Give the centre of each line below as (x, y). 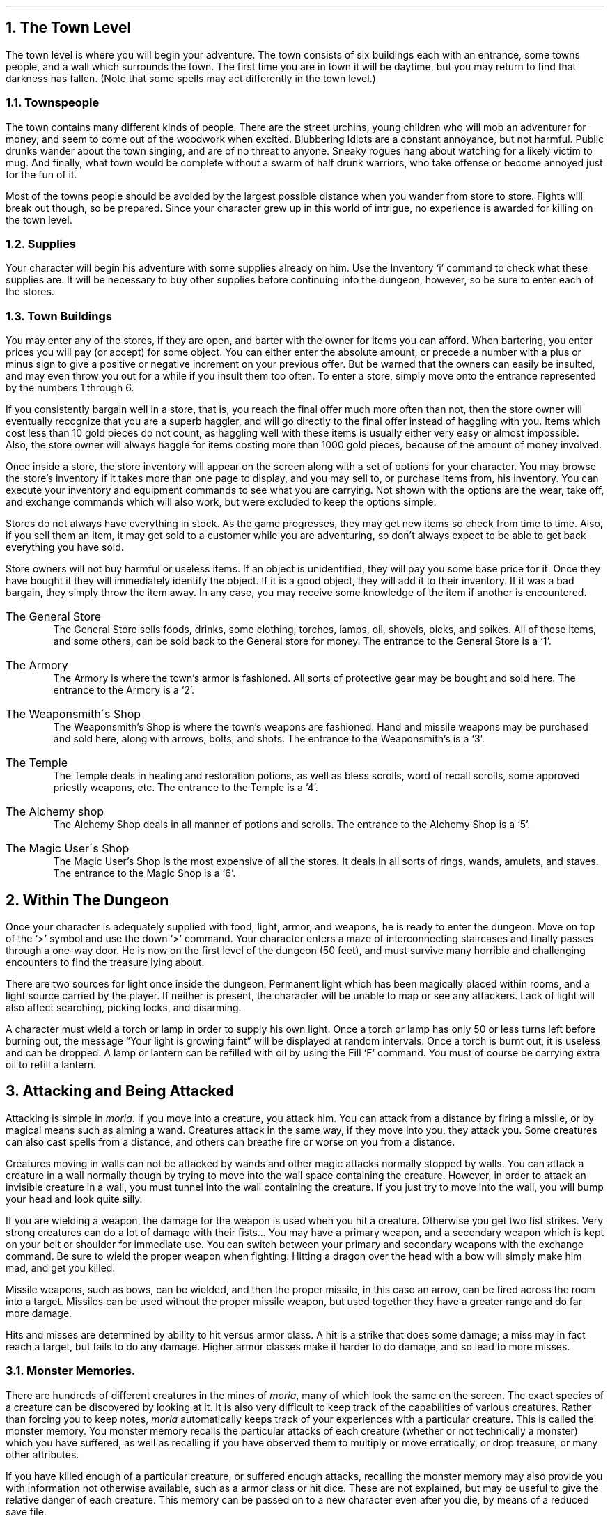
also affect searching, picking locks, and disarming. (124, 1007)
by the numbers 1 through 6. (70, 388)
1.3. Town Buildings (59, 316)
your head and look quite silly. (74, 1199)
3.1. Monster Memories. (71, 1371)
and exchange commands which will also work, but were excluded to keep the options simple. (221, 502)
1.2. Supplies (41, 243)
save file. (26, 1511)
